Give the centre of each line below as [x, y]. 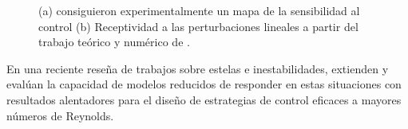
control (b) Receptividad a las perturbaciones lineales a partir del [198, 26]
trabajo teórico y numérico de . [114, 42]
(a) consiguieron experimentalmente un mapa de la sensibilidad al [199, 10]
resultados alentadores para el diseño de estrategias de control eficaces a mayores [204, 99]
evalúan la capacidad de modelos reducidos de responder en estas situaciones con [204, 84]
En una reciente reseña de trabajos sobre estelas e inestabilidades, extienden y [198, 68]
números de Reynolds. [60, 115]
